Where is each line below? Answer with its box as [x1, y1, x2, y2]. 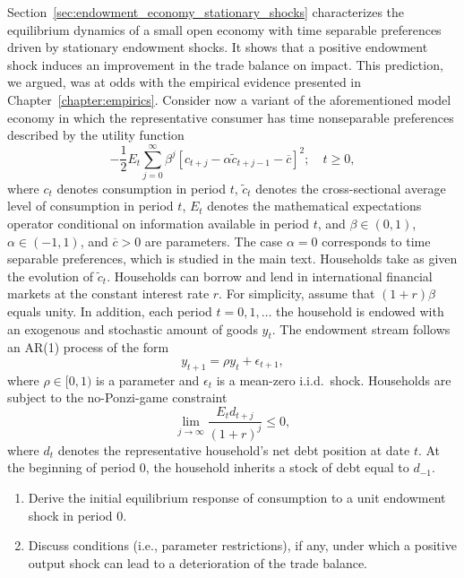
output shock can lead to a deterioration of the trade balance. [28, 553, 368, 572]
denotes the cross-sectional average [255, 178, 446, 197]
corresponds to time [322, 231, 431, 250]
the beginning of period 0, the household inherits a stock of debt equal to [7, 458, 409, 477]
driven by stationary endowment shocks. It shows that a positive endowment [7, 38, 428, 56]
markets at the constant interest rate [7, 284, 210, 303]
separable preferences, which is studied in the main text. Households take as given [7, 249, 458, 268]
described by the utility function [7, 125, 185, 144]
